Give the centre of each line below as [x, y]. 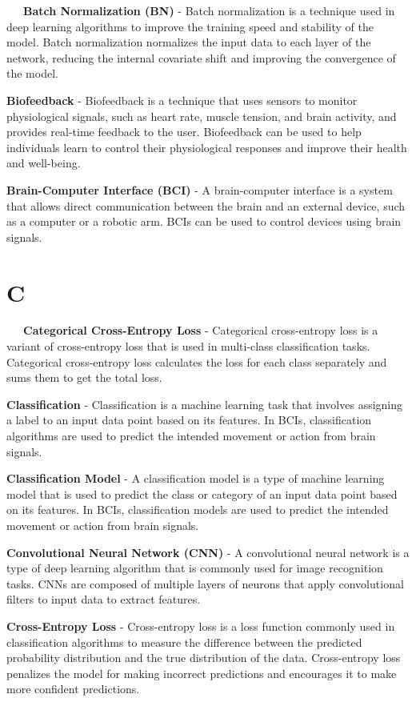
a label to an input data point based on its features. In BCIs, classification [189, 420]
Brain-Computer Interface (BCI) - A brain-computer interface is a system [200, 189]
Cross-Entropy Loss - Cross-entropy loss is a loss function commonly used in [201, 626]
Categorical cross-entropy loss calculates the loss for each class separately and [197, 361]
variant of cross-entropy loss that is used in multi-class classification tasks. [188, 346]
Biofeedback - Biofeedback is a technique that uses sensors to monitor [182, 100]
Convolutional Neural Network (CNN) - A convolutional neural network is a [208, 552]
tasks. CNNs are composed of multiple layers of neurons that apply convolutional [205, 583]
